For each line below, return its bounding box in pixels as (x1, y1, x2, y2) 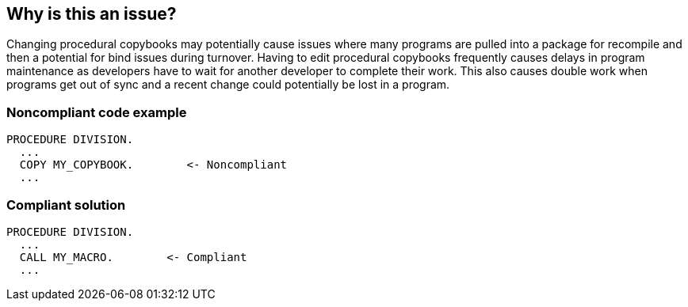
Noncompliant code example (6, 104, 187, 120)
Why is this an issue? (6, 4, 177, 24)
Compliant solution (6, 196, 126, 213)
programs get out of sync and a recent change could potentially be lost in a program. (6, 78, 450, 92)
